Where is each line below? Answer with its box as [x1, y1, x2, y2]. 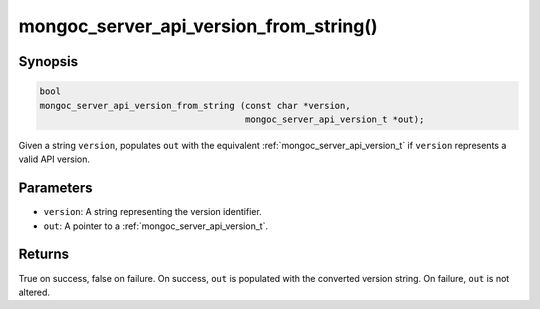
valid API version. [18, 153, 90, 165]
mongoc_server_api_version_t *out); [245, 113, 425, 125]
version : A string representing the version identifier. [43, 206, 262, 218]
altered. [18, 286, 50, 298]
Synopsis [18, 53, 79, 70]
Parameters [18, 180, 93, 197]
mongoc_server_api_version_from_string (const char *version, [39, 100, 351, 111]
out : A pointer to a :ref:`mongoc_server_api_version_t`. [43, 220, 269, 232]
